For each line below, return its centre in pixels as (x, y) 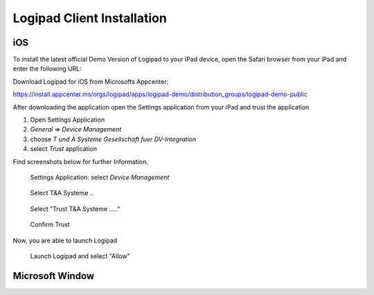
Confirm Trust (50, 224)
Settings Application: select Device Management (100, 177)
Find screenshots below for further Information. (80, 161)
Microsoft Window (54, 276)
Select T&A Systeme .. (62, 193)
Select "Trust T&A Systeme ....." (75, 208)
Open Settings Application (68, 120)
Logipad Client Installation (90, 18)
